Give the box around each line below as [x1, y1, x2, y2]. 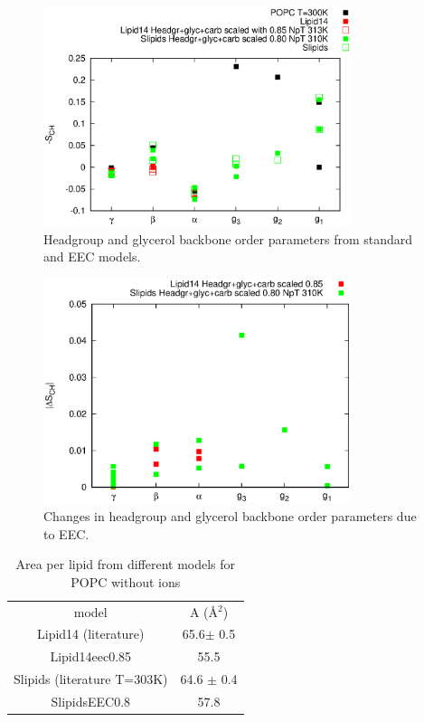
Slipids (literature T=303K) [14, 670, 168, 689]
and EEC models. [43, 247, 141, 266]
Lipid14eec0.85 [50, 647, 132, 666]
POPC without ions [71, 572, 181, 591]
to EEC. [43, 524, 90, 543]
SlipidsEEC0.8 [51, 691, 131, 710]
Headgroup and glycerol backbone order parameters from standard [43, 229, 413, 248]
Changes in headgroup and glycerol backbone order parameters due [43, 506, 417, 525]
